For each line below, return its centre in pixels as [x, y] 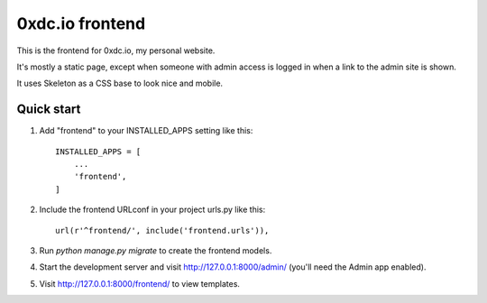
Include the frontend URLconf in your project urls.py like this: [152, 210]
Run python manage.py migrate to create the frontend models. [156, 250]
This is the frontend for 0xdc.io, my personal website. [116, 50]
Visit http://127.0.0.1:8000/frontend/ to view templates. [140, 283]
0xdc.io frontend [81, 23]
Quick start [49, 110]
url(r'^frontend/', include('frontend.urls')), [162, 230]
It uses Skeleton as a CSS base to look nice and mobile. [120, 83]
